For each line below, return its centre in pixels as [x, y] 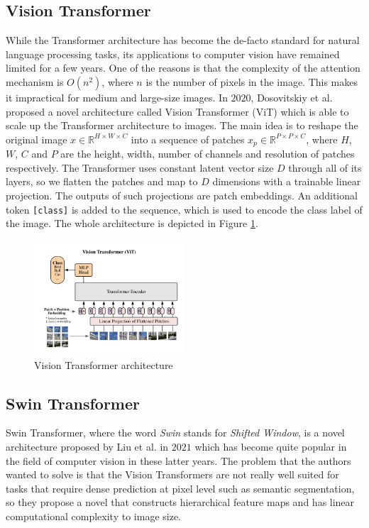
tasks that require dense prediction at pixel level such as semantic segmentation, [180, 488]
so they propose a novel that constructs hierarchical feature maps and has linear [180, 502]
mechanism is [35, 81]
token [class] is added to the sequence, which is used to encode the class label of [184, 209]
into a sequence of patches [188, 139]
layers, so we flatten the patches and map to [102, 181]
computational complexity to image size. [94, 516]
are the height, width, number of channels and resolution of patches [208, 154]
